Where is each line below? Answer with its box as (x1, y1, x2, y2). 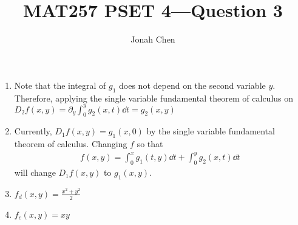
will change (14, 166, 56, 179)
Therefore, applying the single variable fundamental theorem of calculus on (14, 91, 294, 104)
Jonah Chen (130, 33, 175, 46)
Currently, (14, 125, 52, 137)
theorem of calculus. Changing (14, 137, 127, 150)
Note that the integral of (14, 78, 106, 91)
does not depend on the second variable (119, 78, 266, 91)
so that (137, 137, 163, 150)
